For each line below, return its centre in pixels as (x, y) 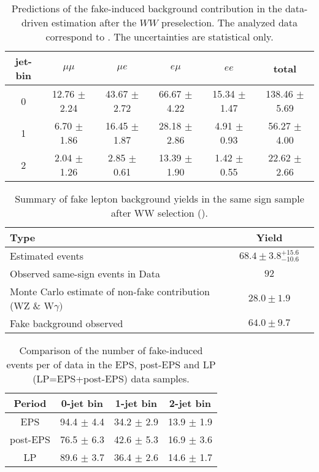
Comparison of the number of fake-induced (111, 350)
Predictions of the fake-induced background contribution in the (147, 8)
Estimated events (47, 256)
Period (30, 403)
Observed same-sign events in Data (85, 273)
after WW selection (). (159, 213)
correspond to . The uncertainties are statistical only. (159, 37)
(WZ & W (32, 305)
